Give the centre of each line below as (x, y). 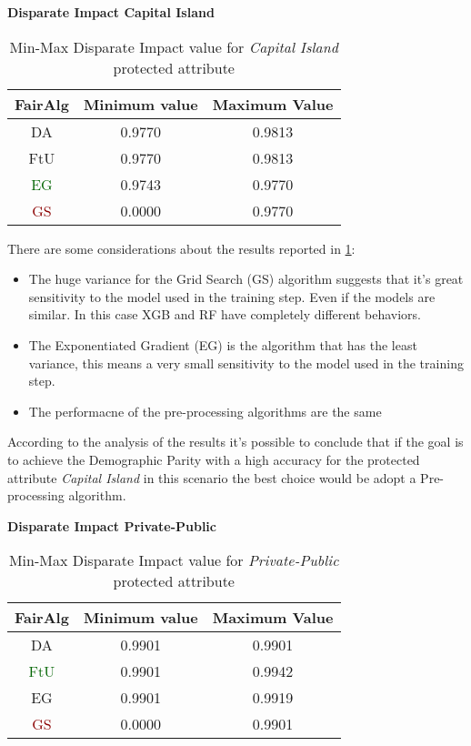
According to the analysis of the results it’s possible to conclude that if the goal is (235, 442)
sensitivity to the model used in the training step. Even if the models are (232, 296)
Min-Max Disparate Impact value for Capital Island (174, 46)
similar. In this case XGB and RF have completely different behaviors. (225, 314)
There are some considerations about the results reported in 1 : (181, 248)
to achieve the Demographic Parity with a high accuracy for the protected (214, 459)
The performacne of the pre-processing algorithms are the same (205, 411)
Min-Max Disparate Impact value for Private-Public (174, 560)
